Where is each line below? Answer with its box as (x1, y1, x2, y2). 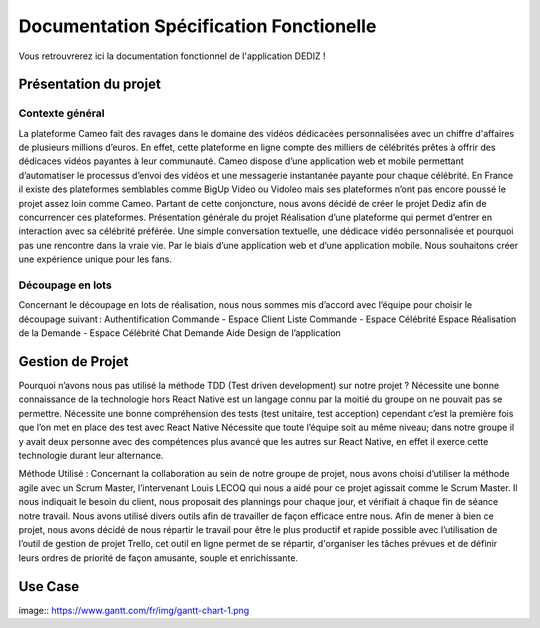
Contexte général (18, 106, 105, 120)
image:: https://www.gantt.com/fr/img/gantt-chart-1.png (18, 604, 250, 616)
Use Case (18, 578, 80, 595)
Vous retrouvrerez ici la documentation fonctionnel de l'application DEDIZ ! (18, 50, 326, 62)
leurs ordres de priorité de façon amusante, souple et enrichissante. (18, 551, 299, 564)
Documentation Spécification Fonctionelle (18, 15, 377, 37)
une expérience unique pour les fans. (18, 253, 172, 265)
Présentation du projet (18, 76, 162, 93)
